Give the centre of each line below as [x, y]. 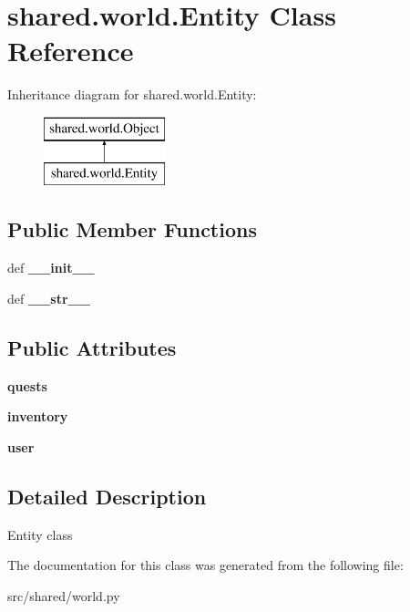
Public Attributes [92, 347]
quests [27, 385]
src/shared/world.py [64, 595]
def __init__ [51, 268]
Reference [71, 51]
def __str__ [49, 298]
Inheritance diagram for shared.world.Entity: [132, 94]
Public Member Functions [132, 229]
